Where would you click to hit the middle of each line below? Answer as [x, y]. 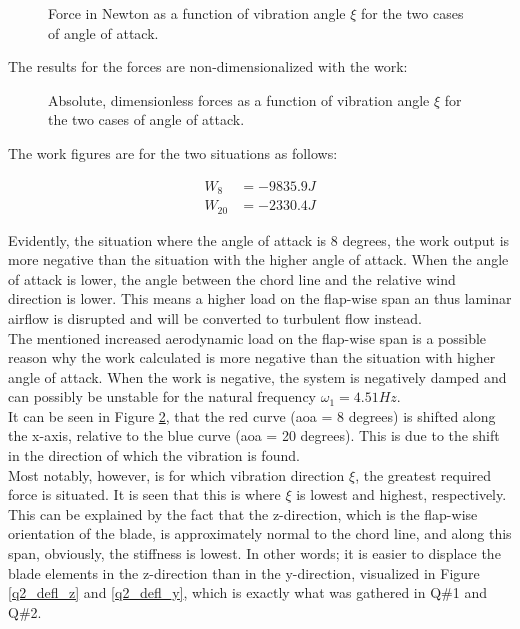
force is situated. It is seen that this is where [144, 494]
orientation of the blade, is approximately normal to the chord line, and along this [260, 533]
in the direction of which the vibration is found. [154, 455]
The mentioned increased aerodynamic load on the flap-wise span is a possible [247, 337]
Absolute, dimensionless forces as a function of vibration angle [239, 99]
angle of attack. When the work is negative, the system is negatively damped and [257, 376]
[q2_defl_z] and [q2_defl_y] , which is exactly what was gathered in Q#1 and [247, 592]
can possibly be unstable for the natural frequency [162, 396]
